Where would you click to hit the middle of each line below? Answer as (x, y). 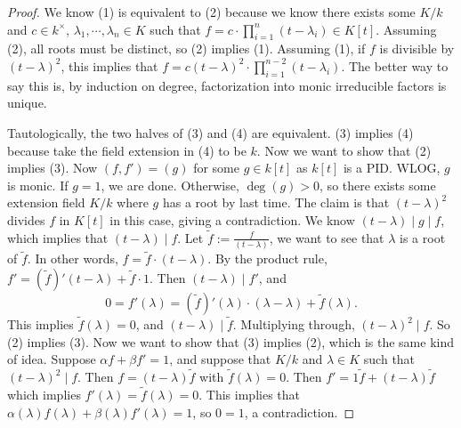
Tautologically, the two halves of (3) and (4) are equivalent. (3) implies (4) (210, 132)
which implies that (58, 237)
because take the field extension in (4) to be (127, 150)
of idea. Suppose (52, 359)
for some (216, 168)
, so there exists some (378, 185)
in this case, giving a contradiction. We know (232, 219)
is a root (423, 237)
